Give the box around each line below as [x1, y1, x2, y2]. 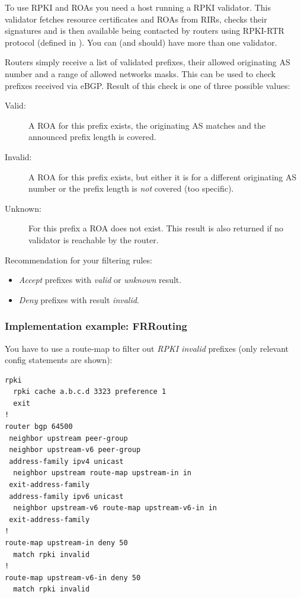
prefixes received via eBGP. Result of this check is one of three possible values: [5, 79, 290, 91]
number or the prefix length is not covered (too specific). [28, 182, 234, 195]
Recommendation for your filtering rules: [5, 253, 152, 266]
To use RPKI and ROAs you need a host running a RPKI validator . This [5, 1, 271, 13]
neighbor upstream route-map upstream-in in [13, 469, 191, 478]
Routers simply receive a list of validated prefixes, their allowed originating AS [5, 56, 290, 68]
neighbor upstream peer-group [9, 434, 128, 443]
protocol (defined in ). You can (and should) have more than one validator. [5, 36, 277, 48]
